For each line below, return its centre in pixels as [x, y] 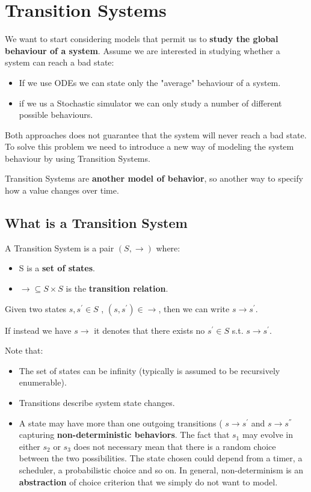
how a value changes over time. [62, 190]
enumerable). [43, 382]
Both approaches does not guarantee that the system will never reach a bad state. [156, 134]
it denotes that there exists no [149, 330]
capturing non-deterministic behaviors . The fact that [124, 435]
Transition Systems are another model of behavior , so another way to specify [154, 178]
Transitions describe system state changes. [97, 403]
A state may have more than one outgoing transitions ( [121, 423]
